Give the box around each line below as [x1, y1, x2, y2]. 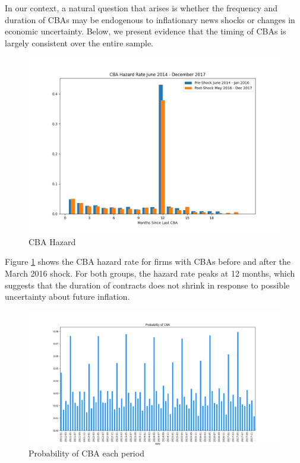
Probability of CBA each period [29, 447, 144, 459]
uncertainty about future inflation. [5, 290, 130, 303]
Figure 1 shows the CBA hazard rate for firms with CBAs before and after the [5, 255, 291, 268]
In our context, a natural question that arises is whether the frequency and [5, 2, 278, 14]
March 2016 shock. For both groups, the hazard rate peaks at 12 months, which [5, 267, 295, 279]
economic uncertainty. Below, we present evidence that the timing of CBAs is [5, 25, 286, 37]
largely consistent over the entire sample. [5, 36, 153, 49]
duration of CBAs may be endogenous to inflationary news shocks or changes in [5, 13, 295, 26]
